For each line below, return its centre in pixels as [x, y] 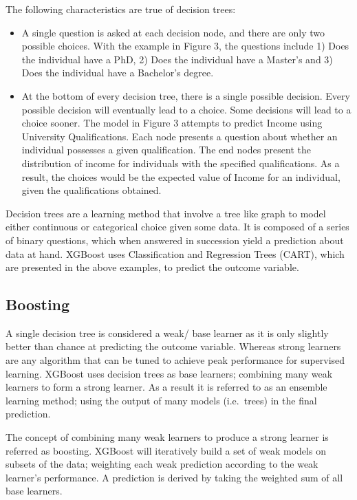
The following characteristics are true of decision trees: [121, 9]
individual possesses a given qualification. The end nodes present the [166, 150]
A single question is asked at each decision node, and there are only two [173, 32]
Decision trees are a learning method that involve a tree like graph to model [166, 213]
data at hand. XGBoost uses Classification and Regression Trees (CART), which [175, 253]
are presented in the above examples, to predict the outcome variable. [152, 267]
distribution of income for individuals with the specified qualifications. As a [181, 163]
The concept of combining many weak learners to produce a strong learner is [167, 437]
